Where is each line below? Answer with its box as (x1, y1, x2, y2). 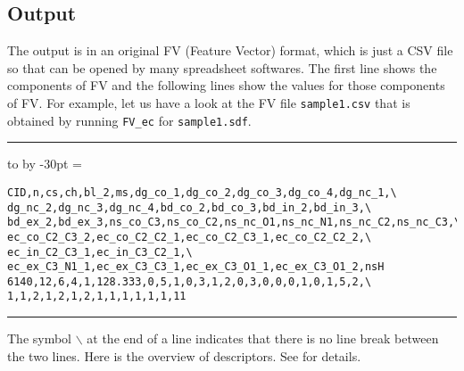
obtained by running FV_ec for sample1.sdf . (7, 111, 252, 129)
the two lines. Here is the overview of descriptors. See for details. (7, 346, 361, 365)
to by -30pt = (7, 154, 82, 173)
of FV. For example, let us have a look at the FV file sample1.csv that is (7, 93, 410, 111)
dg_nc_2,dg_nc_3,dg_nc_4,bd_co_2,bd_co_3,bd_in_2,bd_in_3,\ (7, 201, 372, 214)
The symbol (7, 329, 72, 348)
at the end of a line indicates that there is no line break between (87, 329, 439, 348)
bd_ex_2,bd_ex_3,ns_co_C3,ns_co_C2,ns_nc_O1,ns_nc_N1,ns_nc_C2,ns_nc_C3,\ (7, 216, 461, 229)
